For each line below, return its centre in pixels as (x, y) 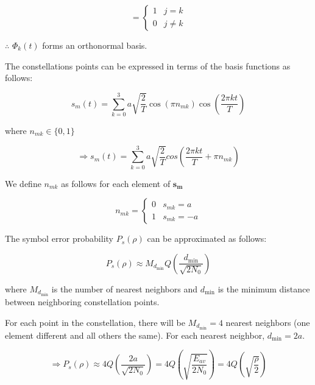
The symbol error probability (59, 238)
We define (23, 183)
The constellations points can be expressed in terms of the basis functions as (148, 65)
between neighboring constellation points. (82, 301)
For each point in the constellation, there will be (95, 322)
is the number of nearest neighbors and (124, 288)
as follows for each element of (116, 183)
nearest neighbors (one (268, 322)
